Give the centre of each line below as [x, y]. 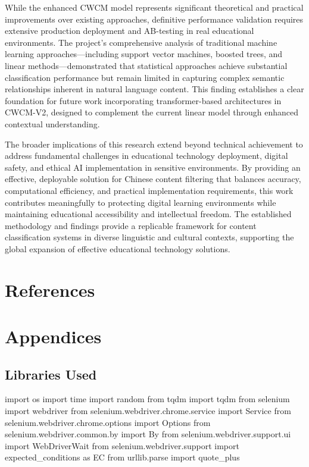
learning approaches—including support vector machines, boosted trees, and [144, 54]
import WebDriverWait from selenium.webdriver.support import [122, 445]
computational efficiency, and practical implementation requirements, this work [149, 190]
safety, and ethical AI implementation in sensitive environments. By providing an [153, 167]
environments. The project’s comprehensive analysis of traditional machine [141, 42]
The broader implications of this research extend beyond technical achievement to [154, 144]
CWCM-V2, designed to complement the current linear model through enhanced [152, 112]
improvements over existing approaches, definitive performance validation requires [154, 19]
